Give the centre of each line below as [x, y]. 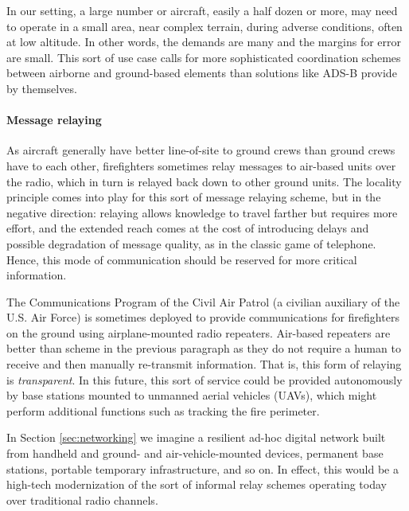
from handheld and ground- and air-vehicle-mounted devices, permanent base [195, 453]
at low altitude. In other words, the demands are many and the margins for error [204, 42]
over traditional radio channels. [82, 499]
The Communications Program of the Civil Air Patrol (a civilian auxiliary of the [203, 301]
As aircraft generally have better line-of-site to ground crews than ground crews [201, 150]
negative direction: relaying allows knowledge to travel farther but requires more [202, 212]
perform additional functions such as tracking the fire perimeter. [163, 410]
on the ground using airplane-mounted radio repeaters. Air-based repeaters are [199, 332]
